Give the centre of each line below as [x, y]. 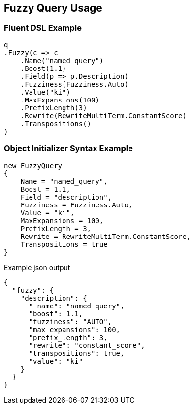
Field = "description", [66, 197]
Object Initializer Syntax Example [68, 149]
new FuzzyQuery [33, 165]
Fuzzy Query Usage [53, 8]
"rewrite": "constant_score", [87, 345]
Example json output [37, 267]
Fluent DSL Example [43, 28]
